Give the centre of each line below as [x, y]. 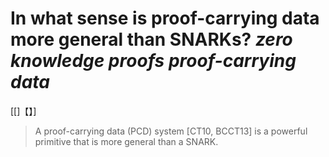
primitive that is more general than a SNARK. [126, 141]
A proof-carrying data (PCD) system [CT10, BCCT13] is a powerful [171, 131]
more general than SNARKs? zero [151, 39]
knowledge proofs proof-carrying [153, 61]
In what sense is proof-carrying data [165, 18]
